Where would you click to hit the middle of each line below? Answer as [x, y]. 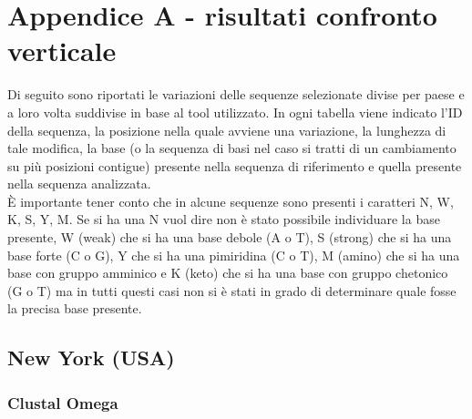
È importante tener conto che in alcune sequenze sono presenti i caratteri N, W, [231, 201]
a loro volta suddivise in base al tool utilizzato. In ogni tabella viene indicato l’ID [235, 112]
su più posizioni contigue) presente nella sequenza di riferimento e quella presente [235, 165]
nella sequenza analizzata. [79, 184]
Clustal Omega [63, 402]
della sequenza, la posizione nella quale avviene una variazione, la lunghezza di [227, 130]
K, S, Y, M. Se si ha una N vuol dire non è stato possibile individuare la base [224, 219]
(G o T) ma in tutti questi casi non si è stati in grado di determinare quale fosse [232, 290]
